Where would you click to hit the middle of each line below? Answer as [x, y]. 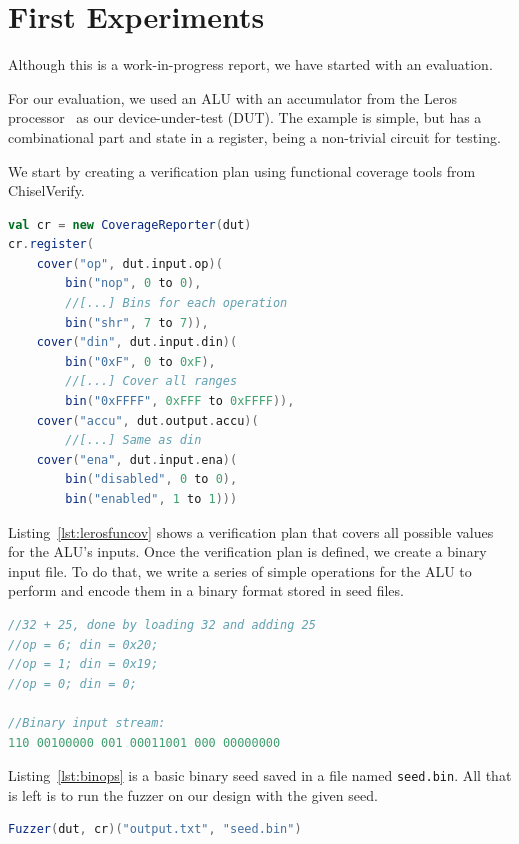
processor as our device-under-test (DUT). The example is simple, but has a [245, 117]
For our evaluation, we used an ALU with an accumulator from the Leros [232, 97]
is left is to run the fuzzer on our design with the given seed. [193, 794]
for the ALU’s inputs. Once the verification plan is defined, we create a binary [247, 551]
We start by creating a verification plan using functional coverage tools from [242, 170]
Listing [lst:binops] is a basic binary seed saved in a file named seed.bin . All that [260, 775]
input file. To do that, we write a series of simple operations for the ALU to [240, 570]
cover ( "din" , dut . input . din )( [137, 342]
